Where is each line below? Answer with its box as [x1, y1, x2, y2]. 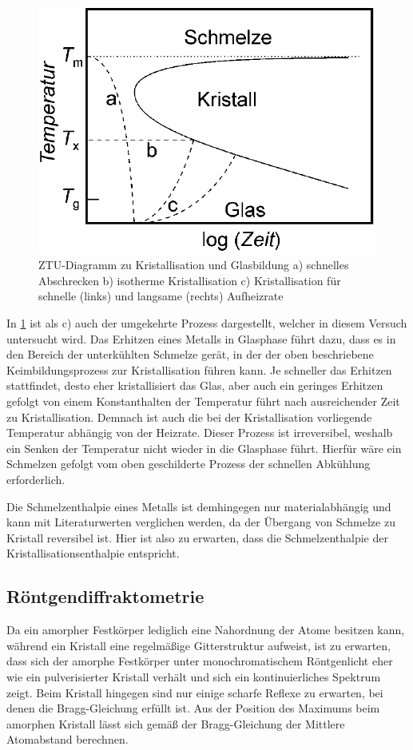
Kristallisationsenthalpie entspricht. [6, 545, 180, 562]
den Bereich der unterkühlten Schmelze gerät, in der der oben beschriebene [6, 346, 374, 363]
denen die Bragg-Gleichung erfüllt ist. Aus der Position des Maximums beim [6, 700, 380, 716]
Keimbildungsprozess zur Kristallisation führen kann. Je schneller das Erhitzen [6, 361, 392, 378]
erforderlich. [6, 470, 66, 487]
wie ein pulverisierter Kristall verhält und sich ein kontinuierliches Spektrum [6, 668, 381, 685]
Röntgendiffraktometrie [6, 584, 205, 609]
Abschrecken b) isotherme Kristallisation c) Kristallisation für [38, 272, 341, 288]
